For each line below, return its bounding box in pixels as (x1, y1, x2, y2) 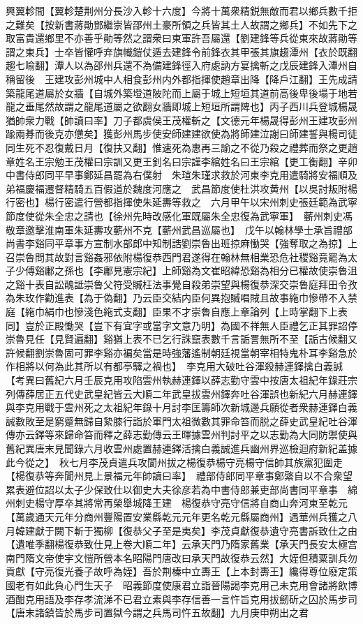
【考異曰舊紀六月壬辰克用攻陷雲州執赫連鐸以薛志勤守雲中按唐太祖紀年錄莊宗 (6, 373, 357, 387)
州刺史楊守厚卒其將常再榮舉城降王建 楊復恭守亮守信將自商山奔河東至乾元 (6, 496, 348, 510)
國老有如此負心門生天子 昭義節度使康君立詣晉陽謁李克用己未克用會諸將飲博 (6, 577, 357, 592)
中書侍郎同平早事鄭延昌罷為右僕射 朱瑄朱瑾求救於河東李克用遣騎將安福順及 (6, 168, 357, 182)
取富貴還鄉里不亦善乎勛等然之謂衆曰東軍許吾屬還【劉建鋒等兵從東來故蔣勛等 (6, 31, 357, 45)
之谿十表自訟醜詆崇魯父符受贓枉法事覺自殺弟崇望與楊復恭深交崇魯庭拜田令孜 (6, 276, 357, 291)
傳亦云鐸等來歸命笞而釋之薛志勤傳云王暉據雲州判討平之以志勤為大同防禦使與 (6, 427, 357, 442)
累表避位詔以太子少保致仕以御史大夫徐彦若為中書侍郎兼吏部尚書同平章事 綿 (6, 482, 357, 496)
